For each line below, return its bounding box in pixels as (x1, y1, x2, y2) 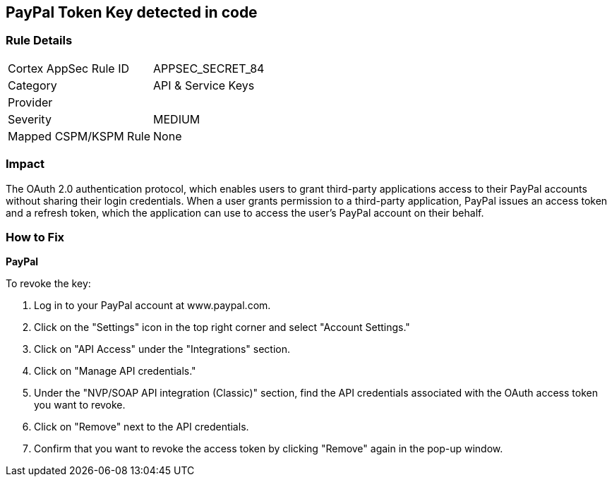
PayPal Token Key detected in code (6, 4, 258, 21)
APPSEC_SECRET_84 (153, 61, 265, 76)
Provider (8, 95, 53, 109)
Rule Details (6, 33, 73, 48)
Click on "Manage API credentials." (34, 365, 196, 378)
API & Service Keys (153, 78, 255, 92)
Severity (8, 112, 52, 126)
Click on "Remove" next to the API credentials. (34, 421, 249, 433)
